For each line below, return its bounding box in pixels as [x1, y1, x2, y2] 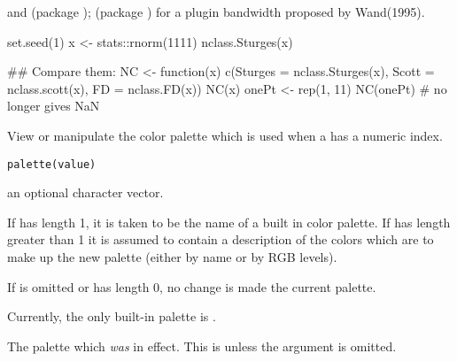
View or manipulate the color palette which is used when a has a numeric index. [7, 126, 443, 144]
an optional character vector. [7, 183, 164, 202]
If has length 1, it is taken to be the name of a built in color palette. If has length [7, 212, 451, 231]
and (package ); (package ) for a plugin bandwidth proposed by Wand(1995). [7, 3, 425, 20]
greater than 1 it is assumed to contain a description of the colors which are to [7, 230, 434, 249]
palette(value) [7, 157, 97, 171]
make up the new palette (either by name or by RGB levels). [7, 248, 337, 265]
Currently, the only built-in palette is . [7, 307, 216, 326]
